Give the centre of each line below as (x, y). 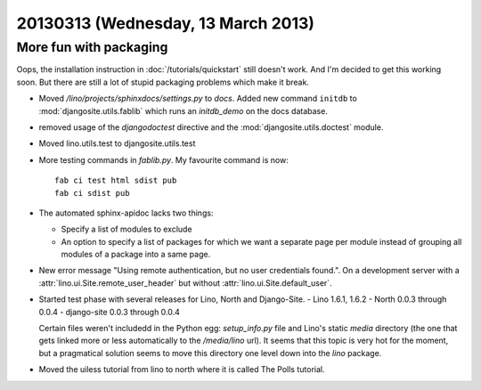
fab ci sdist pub (92, 193)
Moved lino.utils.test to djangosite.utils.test (117, 143)
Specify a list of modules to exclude (126, 229)
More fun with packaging (92, 47)
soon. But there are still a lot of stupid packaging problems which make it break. (163, 82)
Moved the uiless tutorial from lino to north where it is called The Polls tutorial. (182, 370)
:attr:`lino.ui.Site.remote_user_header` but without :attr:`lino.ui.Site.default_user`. (186, 283)
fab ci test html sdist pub (116, 181)
